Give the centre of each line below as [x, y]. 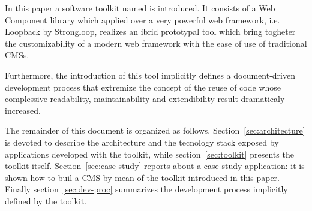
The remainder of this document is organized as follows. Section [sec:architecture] [155, 130]
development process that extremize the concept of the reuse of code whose [143, 87]
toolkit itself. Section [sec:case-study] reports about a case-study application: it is [155, 166]
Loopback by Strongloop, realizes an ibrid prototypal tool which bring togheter [150, 31]
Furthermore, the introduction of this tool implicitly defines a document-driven [150, 75]
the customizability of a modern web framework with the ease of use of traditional [156, 43]
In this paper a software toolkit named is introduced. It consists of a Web [140, 8]
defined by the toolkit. [46, 201]
